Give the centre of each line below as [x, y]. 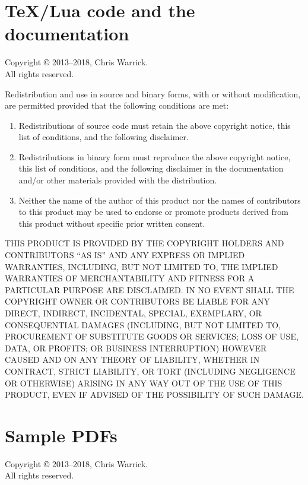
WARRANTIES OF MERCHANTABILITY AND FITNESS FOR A [130, 278]
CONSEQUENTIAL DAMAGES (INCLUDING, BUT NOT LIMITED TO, [143, 324]
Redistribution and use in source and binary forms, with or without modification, [153, 93]
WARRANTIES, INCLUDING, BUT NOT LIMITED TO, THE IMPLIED [142, 266]
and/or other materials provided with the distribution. [118, 180]
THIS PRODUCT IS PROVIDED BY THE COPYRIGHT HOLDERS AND [145, 243]
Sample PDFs [61, 435]
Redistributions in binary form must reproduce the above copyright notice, [155, 156]
